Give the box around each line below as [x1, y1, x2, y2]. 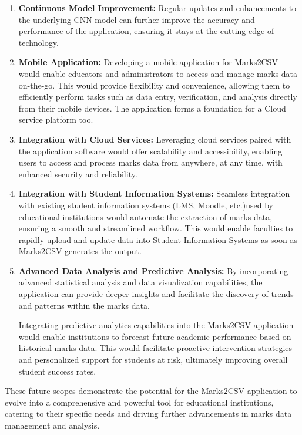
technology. [18, 36, 59, 48]
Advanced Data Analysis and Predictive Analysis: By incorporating [18, 264, 288, 276]
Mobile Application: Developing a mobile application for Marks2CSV [18, 56, 278, 68]
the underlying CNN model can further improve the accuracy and [18, 13, 255, 25]
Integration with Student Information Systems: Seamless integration [18, 187, 290, 200]
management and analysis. [5, 419, 100, 431]
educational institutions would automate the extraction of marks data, [18, 210, 273, 222]
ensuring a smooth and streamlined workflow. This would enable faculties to [18, 222, 293, 234]
